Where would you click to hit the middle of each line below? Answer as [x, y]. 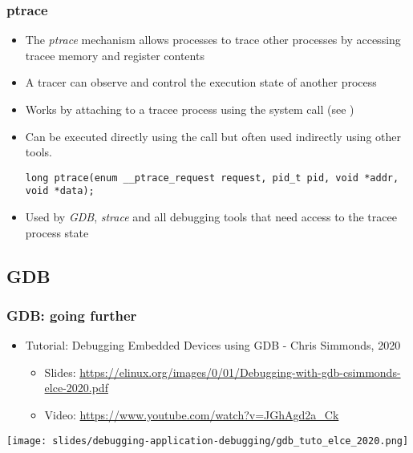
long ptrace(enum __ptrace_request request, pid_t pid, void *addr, [212, 178]
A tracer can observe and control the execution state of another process [201, 82]
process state [57, 232]
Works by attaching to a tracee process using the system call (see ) [190, 109]
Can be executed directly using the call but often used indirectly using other [213, 136]
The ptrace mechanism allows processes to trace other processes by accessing [213, 40]
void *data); [60, 191]
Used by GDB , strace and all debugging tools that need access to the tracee [211, 217]
